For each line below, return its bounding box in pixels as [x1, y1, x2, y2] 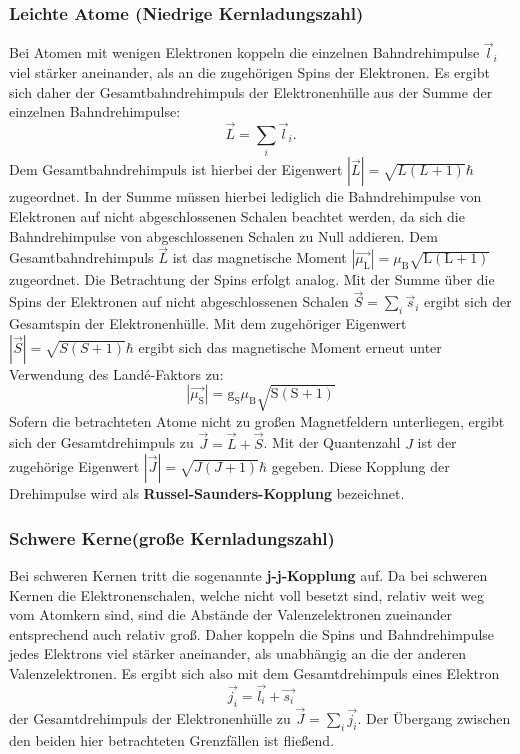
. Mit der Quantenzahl [263, 432, 401, 453]
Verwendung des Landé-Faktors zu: [9, 363, 224, 384]
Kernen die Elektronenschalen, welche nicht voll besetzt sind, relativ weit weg [9, 584, 484, 605]
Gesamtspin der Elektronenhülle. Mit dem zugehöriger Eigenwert [9, 312, 407, 333]
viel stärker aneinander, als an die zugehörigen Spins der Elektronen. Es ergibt [9, 62, 490, 83]
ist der [417, 432, 457, 453]
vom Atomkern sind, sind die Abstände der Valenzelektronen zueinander [9, 604, 452, 625]
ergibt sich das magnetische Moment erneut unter [138, 336, 442, 357]
